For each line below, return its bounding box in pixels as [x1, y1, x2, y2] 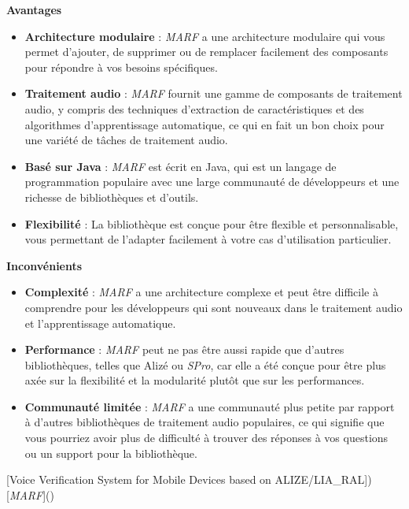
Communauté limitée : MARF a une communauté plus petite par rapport [24, 398, 395, 414]
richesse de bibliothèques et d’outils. [24, 188, 199, 205]
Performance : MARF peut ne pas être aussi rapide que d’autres [24, 341, 345, 358]
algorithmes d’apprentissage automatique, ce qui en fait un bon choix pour [24, 116, 385, 132]
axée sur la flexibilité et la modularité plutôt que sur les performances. [24, 372, 365, 388]
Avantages [6, 2, 62, 17]
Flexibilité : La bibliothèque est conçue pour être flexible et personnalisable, [24, 215, 399, 232]
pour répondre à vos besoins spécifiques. [24, 58, 218, 75]
